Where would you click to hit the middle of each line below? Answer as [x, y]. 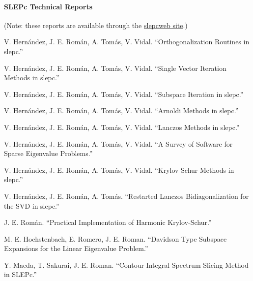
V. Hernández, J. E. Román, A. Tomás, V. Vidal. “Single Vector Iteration [115, 68]
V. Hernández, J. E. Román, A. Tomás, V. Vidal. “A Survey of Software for [118, 143]
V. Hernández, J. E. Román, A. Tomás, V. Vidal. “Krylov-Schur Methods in [119, 170]
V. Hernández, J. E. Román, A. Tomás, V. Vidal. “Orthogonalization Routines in [127, 42]
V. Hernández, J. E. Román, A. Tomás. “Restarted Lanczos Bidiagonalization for [126, 196]
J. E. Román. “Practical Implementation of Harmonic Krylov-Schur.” [108, 222]
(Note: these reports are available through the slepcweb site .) [96, 25]
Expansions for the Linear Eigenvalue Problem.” [76, 248]
